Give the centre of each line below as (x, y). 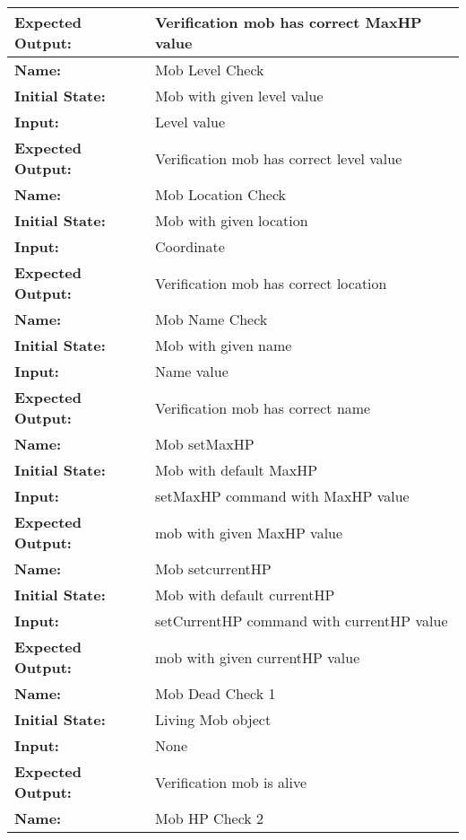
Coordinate (190, 246)
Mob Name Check (211, 319)
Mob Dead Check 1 (216, 693)
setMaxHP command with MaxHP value (282, 496)
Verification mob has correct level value (279, 158)
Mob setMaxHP (205, 444)
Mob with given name (224, 345)
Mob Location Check (221, 194)
